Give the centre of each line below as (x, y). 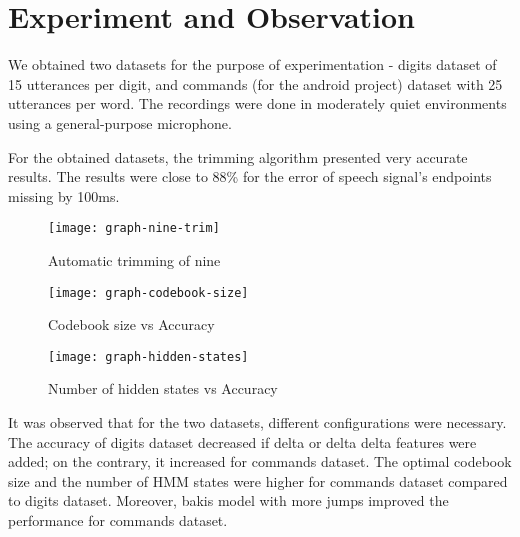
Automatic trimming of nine (134, 259)
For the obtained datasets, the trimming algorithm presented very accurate (238, 156)
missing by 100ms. (64, 195)
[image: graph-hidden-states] (148, 356)
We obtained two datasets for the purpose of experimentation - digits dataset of (252, 64)
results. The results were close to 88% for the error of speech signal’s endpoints (250, 176)
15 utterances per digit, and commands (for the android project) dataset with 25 (255, 83)
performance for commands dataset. (118, 520)
